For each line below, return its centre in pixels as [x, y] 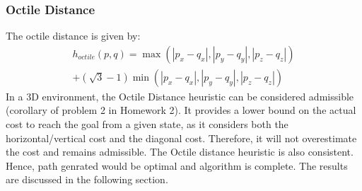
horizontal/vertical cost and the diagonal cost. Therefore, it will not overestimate [181, 138]
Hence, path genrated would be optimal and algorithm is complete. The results [177, 165]
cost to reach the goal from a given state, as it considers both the [147, 124]
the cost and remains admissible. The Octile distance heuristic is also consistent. [180, 152]
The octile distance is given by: [73, 36]
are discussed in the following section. [87, 179]
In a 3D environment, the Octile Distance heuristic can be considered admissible [180, 96]
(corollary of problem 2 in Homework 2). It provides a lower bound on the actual [181, 110]
